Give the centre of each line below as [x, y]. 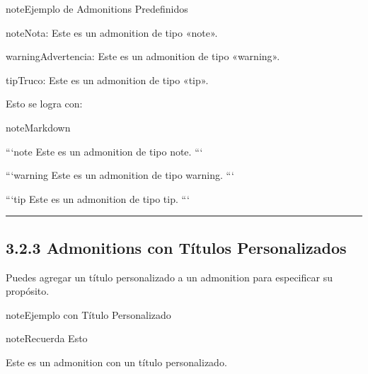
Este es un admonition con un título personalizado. [116, 362]
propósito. [28, 291]
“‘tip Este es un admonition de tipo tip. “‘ [98, 198]
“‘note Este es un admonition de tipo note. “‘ [104, 151]
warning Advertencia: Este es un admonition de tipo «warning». [143, 56]
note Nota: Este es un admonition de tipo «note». [112, 32]
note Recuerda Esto [47, 338]
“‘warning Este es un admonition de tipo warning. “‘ [120, 175]
